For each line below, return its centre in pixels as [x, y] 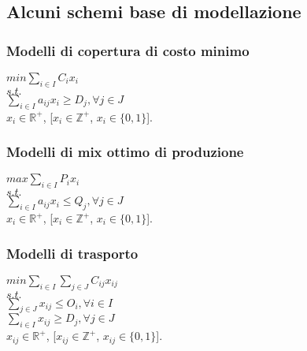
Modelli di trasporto [72, 253]
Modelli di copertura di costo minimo [128, 50]
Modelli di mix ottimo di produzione [125, 152]
